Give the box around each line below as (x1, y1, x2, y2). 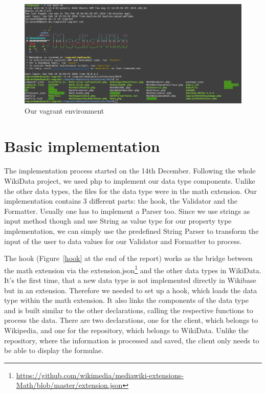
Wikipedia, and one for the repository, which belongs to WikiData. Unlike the (4, 324, 249, 335)
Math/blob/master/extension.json (16, 380, 123, 390)
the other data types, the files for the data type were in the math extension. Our (4, 185, 257, 196)
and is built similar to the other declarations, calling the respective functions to (4, 304, 253, 315)
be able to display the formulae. (4, 345, 104, 356)
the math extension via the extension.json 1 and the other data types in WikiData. (4, 263, 261, 275)
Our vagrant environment (25, 105, 104, 116)
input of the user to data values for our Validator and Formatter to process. (4, 235, 242, 246)
